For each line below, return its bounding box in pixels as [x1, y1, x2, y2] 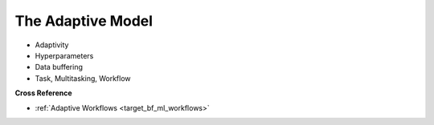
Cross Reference [14, 88, 72, 98]
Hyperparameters [35, 50, 94, 60]
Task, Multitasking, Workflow [35, 73, 132, 83]
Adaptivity [35, 40, 69, 50]
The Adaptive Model [14, 12, 153, 30]
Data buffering [35, 62, 84, 72]
